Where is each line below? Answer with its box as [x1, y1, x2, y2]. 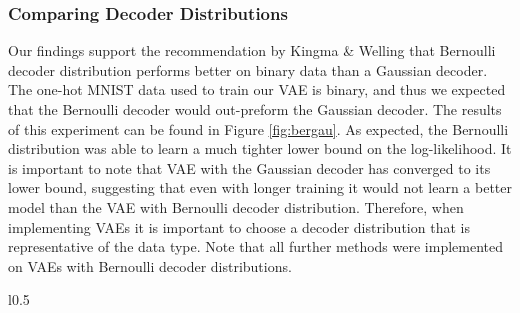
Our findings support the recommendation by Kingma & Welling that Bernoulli [8, 40, 496, 61]
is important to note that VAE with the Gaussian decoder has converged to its [8, 157, 491, 178]
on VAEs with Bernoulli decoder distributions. [8, 255, 292, 276]
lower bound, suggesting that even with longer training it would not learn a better [8, 177, 512, 198]
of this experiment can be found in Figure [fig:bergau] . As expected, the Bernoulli [8, 118, 509, 139]
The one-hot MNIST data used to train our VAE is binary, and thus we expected [8, 79, 506, 100]
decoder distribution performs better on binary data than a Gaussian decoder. [8, 59, 488, 80]
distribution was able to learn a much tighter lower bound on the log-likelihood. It [8, 138, 512, 159]
